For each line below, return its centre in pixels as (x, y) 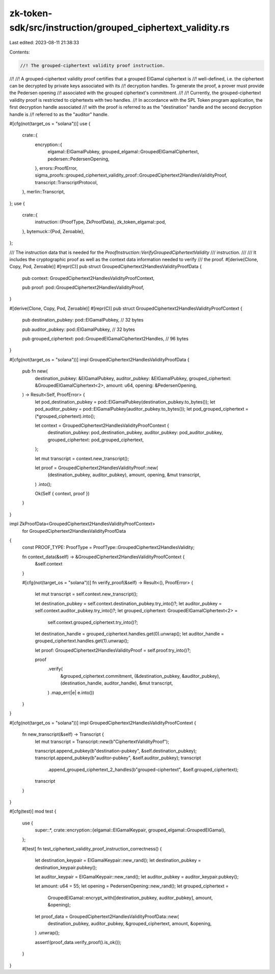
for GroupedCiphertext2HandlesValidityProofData (74, 531)
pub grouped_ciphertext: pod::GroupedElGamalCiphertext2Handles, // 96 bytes (105, 339)
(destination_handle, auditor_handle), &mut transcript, (117, 683)
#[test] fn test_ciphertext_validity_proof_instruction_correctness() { (92, 849)
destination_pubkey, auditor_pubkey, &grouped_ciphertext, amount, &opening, (130, 924)
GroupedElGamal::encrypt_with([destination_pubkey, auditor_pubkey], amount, (130, 898)
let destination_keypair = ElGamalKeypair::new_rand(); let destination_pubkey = (118, 861)
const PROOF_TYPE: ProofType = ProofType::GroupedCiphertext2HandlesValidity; (108, 548)
